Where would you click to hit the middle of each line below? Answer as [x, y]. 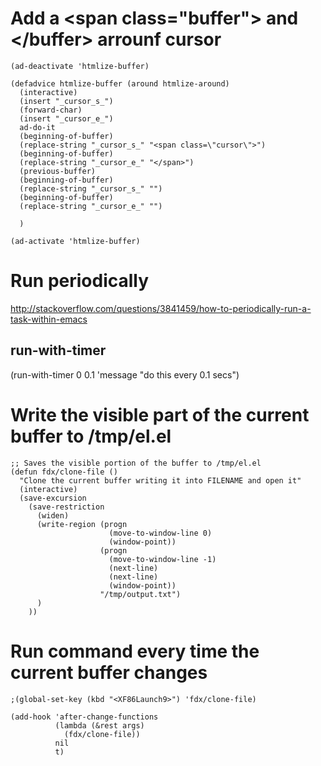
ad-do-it [37, 127]
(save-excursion [53, 498]
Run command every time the [135, 651]
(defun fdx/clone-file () [64, 472]
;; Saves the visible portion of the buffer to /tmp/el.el [136, 463]
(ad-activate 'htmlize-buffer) [75, 241]
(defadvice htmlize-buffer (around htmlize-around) [120, 83]
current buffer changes [109, 672]
